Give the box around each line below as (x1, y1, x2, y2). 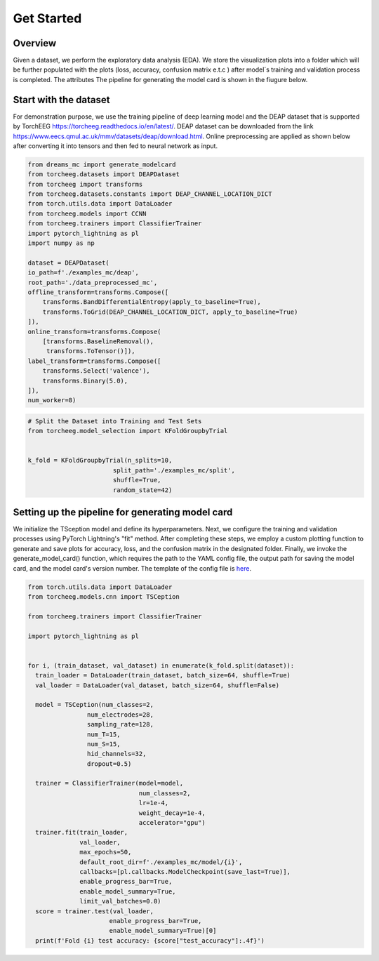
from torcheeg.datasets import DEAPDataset (27, 171, 180, 178)
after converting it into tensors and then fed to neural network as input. (13, 141, 218, 150)
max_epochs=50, (79, 848, 132, 856)
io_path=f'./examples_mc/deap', (27, 269, 140, 277)
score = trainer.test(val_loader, (35, 907, 154, 915)
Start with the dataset (13, 93, 110, 105)
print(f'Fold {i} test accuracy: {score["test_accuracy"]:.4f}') (35, 936, 265, 944)
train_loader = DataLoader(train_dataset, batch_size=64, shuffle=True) (35, 671, 291, 680)
